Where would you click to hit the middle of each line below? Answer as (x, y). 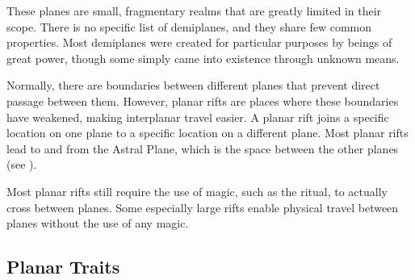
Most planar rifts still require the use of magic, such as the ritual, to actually (197, 191)
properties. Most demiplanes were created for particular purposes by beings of (199, 42)
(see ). (22, 164)
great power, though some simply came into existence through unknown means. (203, 58)
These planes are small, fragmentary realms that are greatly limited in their (194, 10)
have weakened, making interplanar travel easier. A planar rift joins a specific (198, 117)
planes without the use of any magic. (98, 223)
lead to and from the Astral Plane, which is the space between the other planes (203, 148)
